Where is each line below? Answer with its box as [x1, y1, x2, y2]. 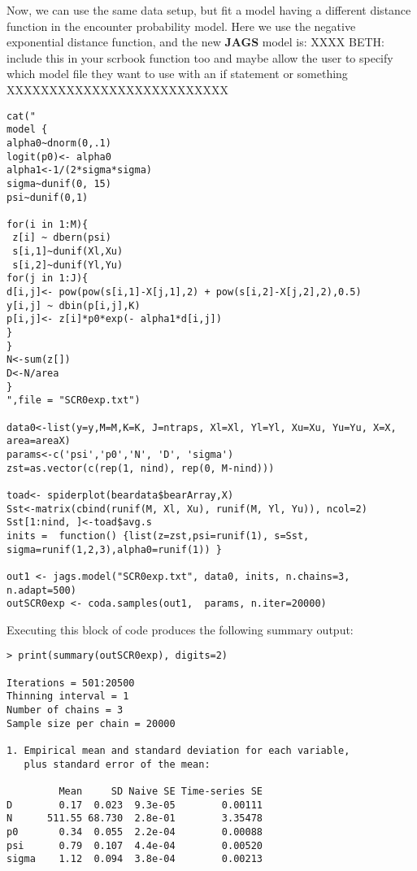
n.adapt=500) [7, 584, 76, 596]
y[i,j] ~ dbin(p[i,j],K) [7, 299, 141, 311]
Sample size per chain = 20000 [7, 717, 176, 729]
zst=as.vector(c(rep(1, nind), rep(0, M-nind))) [7, 462, 275, 474]
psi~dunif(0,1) [7, 191, 89, 203]
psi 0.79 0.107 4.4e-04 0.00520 [7, 839, 263, 851]
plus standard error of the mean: [24, 758, 211, 770]
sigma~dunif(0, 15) [7, 177, 111, 189]
